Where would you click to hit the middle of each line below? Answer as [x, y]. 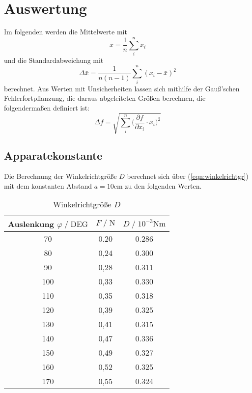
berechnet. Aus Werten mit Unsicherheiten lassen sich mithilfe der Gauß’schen [122, 88]
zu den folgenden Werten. [163, 185]
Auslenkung [31, 224]
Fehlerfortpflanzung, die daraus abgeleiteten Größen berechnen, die [105, 98]
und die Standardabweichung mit [54, 60]
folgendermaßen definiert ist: [47, 107]
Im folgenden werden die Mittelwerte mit [66, 32]
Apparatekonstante [53, 155]
